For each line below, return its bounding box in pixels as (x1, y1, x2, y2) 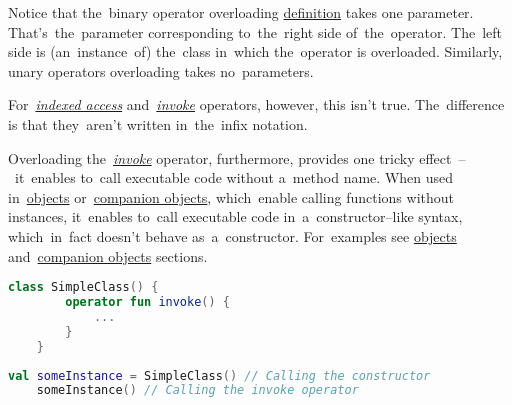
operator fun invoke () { (65, 295, 231, 309)
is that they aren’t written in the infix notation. (8, 113, 308, 134)
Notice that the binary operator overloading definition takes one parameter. (8, 2, 474, 22)
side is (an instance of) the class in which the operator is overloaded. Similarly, (8, 41, 503, 62)
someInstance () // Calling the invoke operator (36, 383, 359, 398)
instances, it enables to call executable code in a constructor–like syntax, (8, 206, 463, 227)
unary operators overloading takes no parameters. (8, 60, 314, 81)
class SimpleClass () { (8, 280, 159, 295)
